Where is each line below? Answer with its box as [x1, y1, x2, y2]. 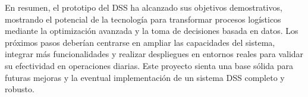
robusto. [5, 83, 34, 95]
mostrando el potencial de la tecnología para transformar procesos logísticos [5, 12, 281, 25]
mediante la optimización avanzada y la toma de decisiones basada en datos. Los [5, 24, 298, 37]
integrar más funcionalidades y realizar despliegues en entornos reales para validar [5, 48, 304, 60]
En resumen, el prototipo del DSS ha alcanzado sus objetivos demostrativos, [5, 1, 282, 13]
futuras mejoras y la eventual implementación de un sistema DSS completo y [5, 71, 285, 83]
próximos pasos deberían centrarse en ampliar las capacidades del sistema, [5, 36, 275, 48]
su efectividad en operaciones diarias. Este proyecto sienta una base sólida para [5, 59, 294, 71]
